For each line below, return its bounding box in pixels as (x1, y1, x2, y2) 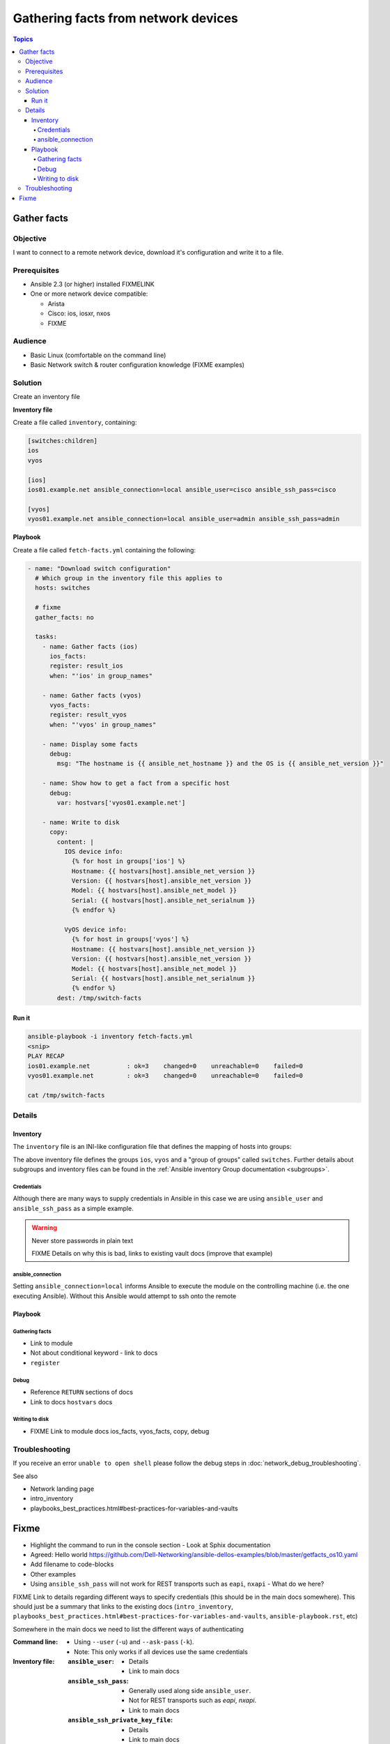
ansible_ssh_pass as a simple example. (13, 1204, 134, 1212)
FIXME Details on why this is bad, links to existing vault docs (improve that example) (31, 1249, 273, 1257)
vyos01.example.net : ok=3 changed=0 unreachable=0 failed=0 (27, 1072, 303, 1079)
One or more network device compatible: (30, 290, 148, 298)
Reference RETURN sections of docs (30, 1388, 134, 1397)
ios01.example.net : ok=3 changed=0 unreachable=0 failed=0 (27, 1062, 303, 1070)
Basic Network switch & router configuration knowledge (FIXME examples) (30, 361, 245, 369)
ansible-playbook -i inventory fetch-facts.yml (27, 1032, 193, 1041)
